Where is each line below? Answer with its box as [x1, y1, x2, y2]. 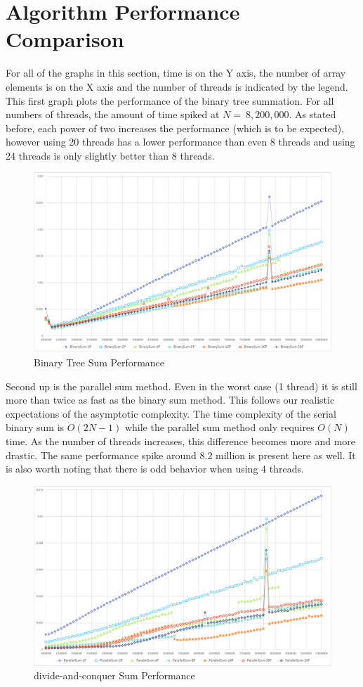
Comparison [6, 25, 124, 53]
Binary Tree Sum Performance [34, 354, 165, 369]
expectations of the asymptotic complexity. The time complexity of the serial [6, 406, 336, 420]
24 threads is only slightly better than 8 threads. [6, 148, 215, 162]
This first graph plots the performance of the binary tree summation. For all [6, 93, 334, 108]
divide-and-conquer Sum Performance [34, 668, 195, 683]
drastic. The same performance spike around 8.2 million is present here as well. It [6, 447, 356, 462]
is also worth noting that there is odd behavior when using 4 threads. [6, 461, 304, 476]
